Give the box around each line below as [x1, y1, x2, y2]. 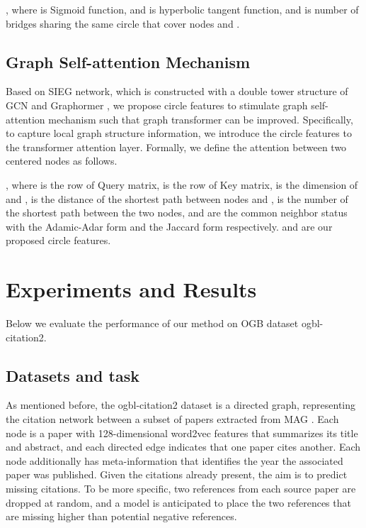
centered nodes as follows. [6, 153, 118, 168]
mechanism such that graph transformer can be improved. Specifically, [48, 111, 353, 126]
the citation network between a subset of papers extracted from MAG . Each [6, 412, 339, 427]
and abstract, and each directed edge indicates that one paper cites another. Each [6, 439, 361, 454]
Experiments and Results [6, 275, 257, 304]
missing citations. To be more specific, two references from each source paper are [6, 481, 356, 495]
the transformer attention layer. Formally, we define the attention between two [6, 139, 347, 154]
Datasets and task [6, 364, 139, 386]
